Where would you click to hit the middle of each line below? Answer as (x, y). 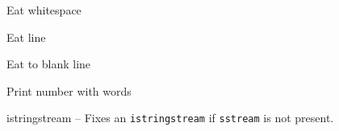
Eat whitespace (44, 10)
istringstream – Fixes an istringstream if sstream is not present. (170, 118)
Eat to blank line (49, 64)
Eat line (26, 37)
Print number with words (69, 90)
